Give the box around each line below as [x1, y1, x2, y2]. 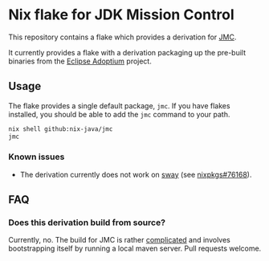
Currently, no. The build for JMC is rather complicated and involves [8, 235, 231, 245]
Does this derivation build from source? [8, 217, 166, 228]
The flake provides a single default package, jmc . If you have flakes [8, 100, 230, 110]
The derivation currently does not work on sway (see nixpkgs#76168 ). [19, 169, 252, 179]
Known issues [8, 151, 65, 162]
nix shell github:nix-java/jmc [8, 124, 113, 133]
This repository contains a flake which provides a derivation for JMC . [8, 32, 237, 42]
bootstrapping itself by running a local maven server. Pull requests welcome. [8, 243, 262, 254]
